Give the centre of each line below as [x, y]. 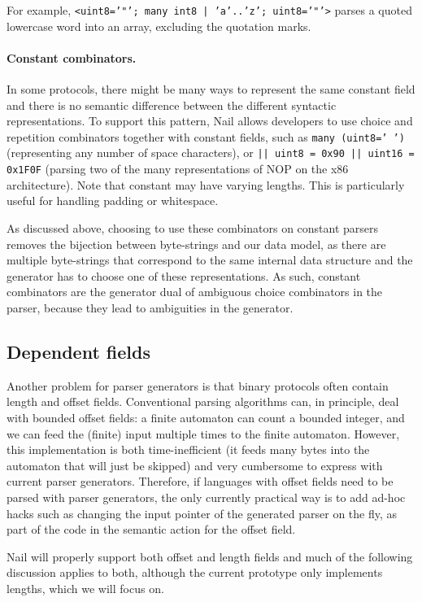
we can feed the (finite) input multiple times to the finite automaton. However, [203, 433]
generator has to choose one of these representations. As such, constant [184, 275]
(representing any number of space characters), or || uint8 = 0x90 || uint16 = [211, 153]
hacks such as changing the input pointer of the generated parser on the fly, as [202, 513]
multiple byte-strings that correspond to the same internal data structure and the [210, 260]
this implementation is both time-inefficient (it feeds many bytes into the [188, 449]
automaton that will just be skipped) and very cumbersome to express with [195, 465]
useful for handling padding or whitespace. [113, 201]
